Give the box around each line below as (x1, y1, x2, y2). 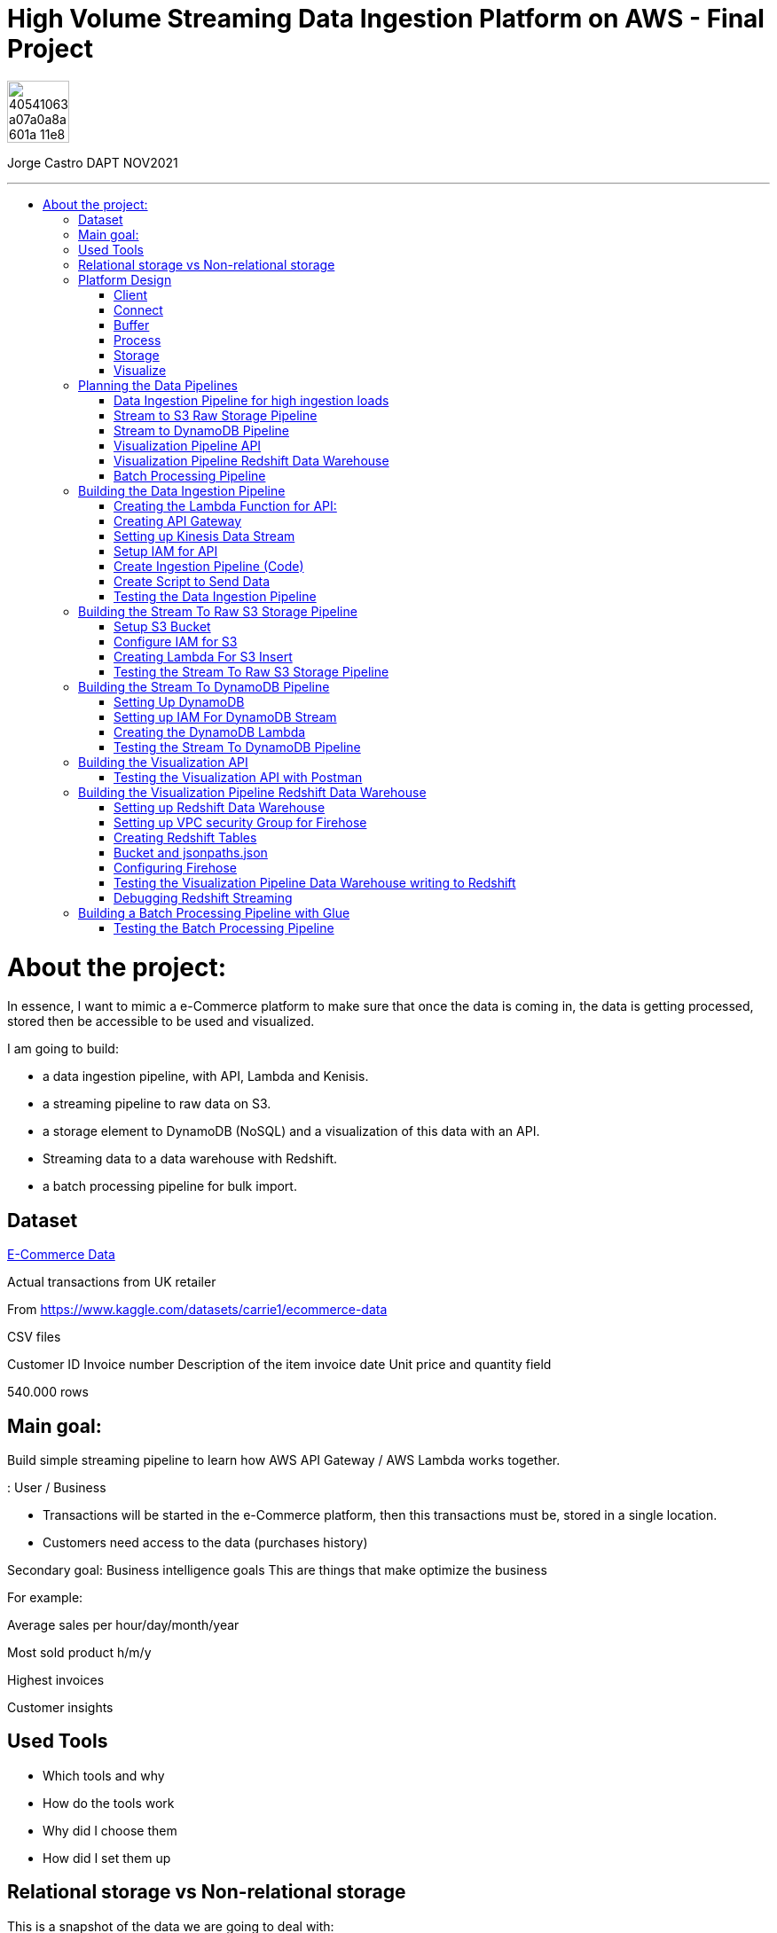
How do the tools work (43, 1795, 175, 1811)
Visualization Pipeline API (114, 437, 262, 453)
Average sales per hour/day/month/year (7, 1616, 239, 1632)
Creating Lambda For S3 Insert (114, 648, 293, 664)
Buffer (114, 317, 150, 333)
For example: (7, 1589, 83, 1605)
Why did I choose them (43, 1822, 177, 1838)
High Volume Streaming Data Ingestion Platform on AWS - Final (7, 4, 765, 34)
